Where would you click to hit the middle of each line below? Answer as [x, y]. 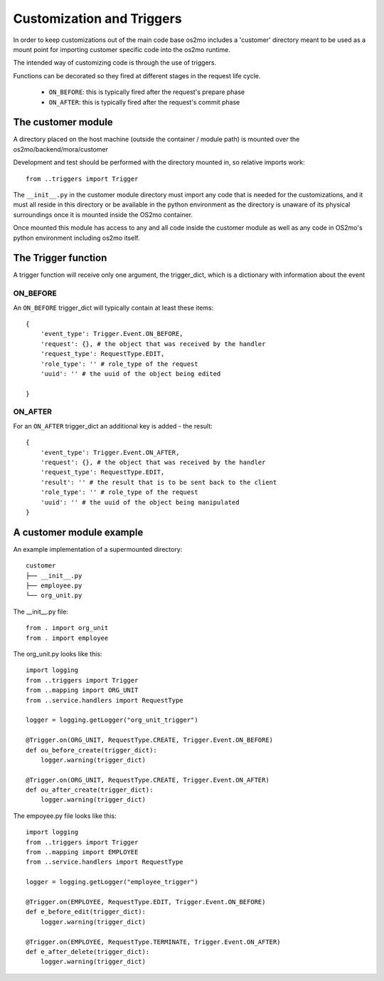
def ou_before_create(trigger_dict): [92, 750]
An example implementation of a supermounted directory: [98, 549]
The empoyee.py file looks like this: [65, 816]
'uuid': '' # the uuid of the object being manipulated [140, 502]
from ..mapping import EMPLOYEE [82, 852]
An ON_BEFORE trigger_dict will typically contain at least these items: [113, 308]
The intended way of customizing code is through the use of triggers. [115, 63]
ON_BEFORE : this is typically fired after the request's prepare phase [147, 92]
